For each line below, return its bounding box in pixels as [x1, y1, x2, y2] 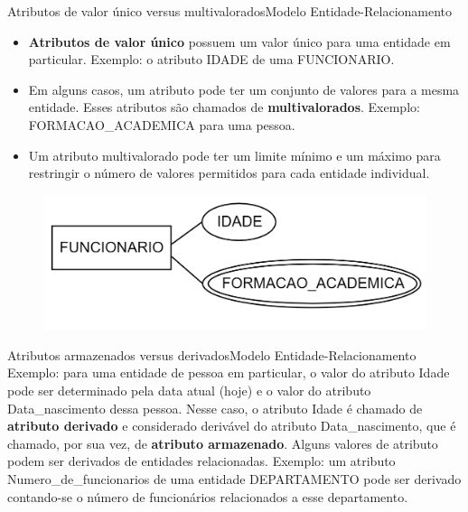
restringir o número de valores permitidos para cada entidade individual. [28, 163, 430, 182]
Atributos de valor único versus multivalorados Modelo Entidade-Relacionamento [7, 2, 453, 20]
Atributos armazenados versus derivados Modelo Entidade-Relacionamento [7, 345, 417, 364]
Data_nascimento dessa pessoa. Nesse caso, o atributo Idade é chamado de [7, 398, 423, 417]
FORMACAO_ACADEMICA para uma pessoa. [28, 115, 295, 134]
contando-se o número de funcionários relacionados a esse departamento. [7, 487, 408, 506]
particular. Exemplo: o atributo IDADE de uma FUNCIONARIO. [28, 50, 395, 69]
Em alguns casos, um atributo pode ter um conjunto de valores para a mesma [28, 79, 460, 98]
